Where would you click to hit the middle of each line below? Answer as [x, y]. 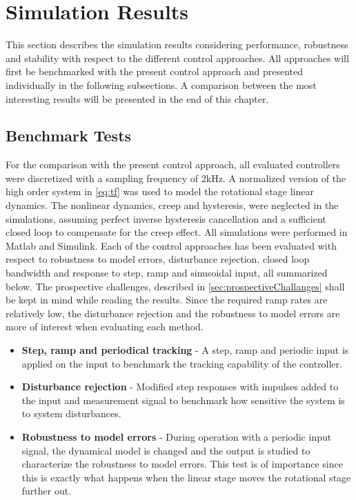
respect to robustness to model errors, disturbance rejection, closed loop [158, 259]
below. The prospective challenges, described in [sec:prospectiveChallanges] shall [175, 286]
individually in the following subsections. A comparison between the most [161, 84]
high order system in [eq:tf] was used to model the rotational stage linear [160, 191]
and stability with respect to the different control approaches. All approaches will [177, 58]
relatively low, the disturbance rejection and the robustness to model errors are [173, 313]
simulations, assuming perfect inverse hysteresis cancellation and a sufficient [166, 218]
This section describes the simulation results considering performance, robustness [177, 44]
